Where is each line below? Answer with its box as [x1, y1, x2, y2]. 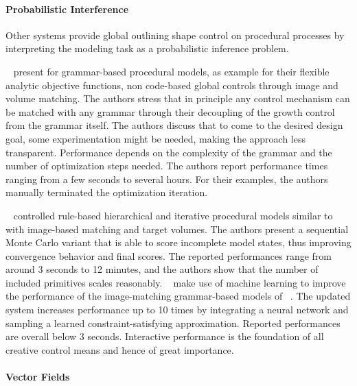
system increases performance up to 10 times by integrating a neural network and [5, 302, 349, 317]
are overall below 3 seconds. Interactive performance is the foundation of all [5, 329, 324, 343]
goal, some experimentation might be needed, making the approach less [5, 131, 306, 145]
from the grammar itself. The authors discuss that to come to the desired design [5, 118, 343, 132]
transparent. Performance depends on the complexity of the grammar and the [5, 145, 332, 159]
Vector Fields [5, 370, 70, 384]
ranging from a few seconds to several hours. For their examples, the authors [5, 171, 328, 186]
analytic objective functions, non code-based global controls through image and [5, 77, 338, 92]
